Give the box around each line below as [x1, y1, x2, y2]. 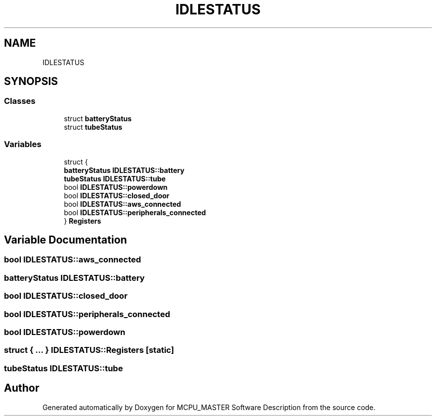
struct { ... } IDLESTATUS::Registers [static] [4, 345, 174, 355]
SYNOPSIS [4, 75, 58, 88]
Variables [4, 139, 42, 150]
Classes [4, 96, 36, 106]
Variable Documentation [4, 233, 127, 246]
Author [4, 382, 39, 395]
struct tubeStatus [64, 122, 122, 131]
